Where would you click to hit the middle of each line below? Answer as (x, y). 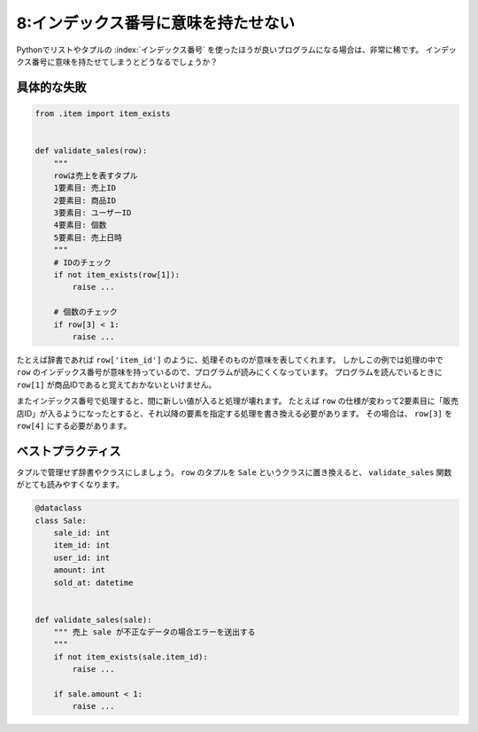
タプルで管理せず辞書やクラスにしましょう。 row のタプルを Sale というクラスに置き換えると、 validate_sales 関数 (234, 472)
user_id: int (82, 557)
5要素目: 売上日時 (88, 238)
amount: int (80, 570)
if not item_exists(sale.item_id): (131, 657)
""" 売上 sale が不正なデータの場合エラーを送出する (154, 632)
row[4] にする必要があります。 (74, 425)
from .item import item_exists (103, 113)
